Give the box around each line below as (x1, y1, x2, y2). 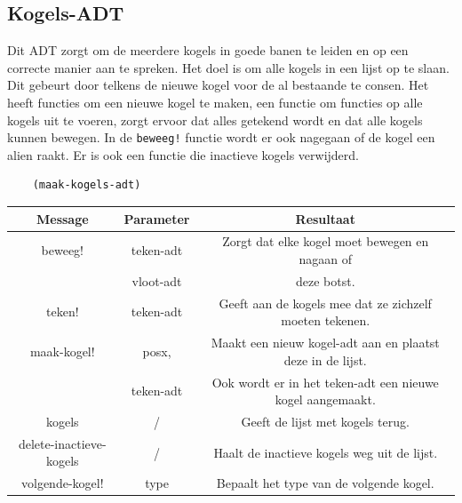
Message (36, 209, 89, 228)
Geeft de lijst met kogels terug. (241, 411, 410, 430)
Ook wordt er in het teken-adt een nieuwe (211, 372, 439, 391)
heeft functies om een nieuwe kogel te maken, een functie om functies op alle (7, 92, 423, 111)
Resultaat (295, 209, 355, 228)
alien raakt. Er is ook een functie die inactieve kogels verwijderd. (7, 145, 360, 164)
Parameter (123, 209, 190, 228)
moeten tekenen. (281, 311, 370, 330)
